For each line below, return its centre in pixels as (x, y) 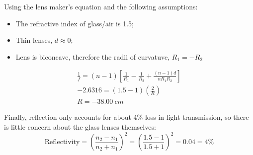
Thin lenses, (34, 40)
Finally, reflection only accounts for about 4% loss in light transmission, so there (126, 117)
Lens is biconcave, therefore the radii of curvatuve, (93, 56)
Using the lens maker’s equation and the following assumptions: (101, 6)
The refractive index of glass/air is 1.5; (75, 23)
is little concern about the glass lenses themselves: (80, 127)
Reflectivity (62, 142)
